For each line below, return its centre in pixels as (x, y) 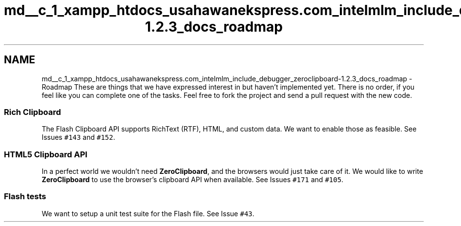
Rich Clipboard (32, 112)
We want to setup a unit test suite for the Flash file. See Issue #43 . (148, 213)
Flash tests (25, 197)
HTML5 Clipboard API (46, 154)
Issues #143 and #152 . (78, 137)
